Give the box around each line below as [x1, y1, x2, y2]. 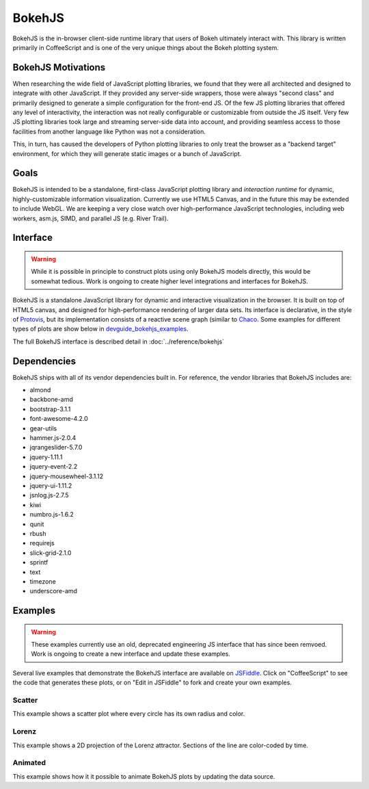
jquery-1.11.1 [29, 452, 63, 461]
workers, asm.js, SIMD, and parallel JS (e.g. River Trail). [12, 214, 169, 222]
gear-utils [29, 424, 57, 432]
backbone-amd [29, 396, 73, 404]
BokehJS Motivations [12, 62, 106, 73]
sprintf [29, 558, 49, 567]
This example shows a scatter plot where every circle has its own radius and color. [12, 710, 245, 718]
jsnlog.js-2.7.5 [29, 491, 69, 500]
